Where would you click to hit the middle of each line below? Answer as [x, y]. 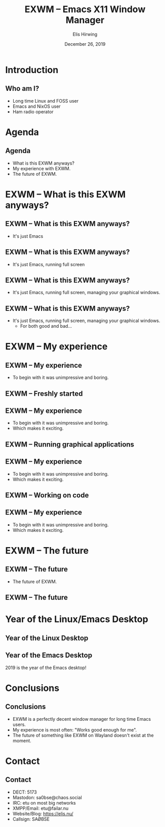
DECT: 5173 [25, 792]
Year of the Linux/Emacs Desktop [77, 619]
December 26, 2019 [85, 44]
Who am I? [22, 89]
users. [19, 724]
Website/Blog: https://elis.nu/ [43, 813]
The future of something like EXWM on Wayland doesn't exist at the [83, 735]
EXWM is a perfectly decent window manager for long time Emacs [81, 719]
